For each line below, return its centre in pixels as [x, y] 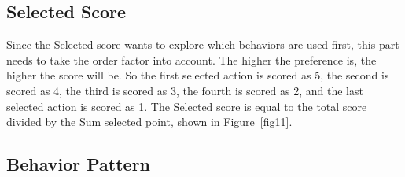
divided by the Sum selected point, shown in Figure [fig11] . [149, 122]
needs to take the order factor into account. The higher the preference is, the [191, 59]
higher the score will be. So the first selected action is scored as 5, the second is [198, 75]
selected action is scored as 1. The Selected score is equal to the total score [187, 106]
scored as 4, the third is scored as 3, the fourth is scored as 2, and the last [185, 90]
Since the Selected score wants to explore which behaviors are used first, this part [203, 44]
